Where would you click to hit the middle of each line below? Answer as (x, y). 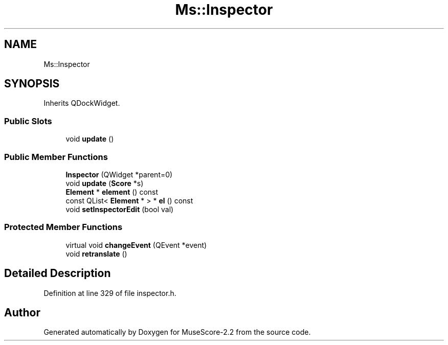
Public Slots (28, 121)
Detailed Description (58, 273)
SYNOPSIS (32, 84)
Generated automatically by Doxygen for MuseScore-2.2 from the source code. (177, 332)
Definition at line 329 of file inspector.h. (110, 293)
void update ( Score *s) (105, 183)
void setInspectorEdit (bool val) (120, 209)
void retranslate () (96, 254)
